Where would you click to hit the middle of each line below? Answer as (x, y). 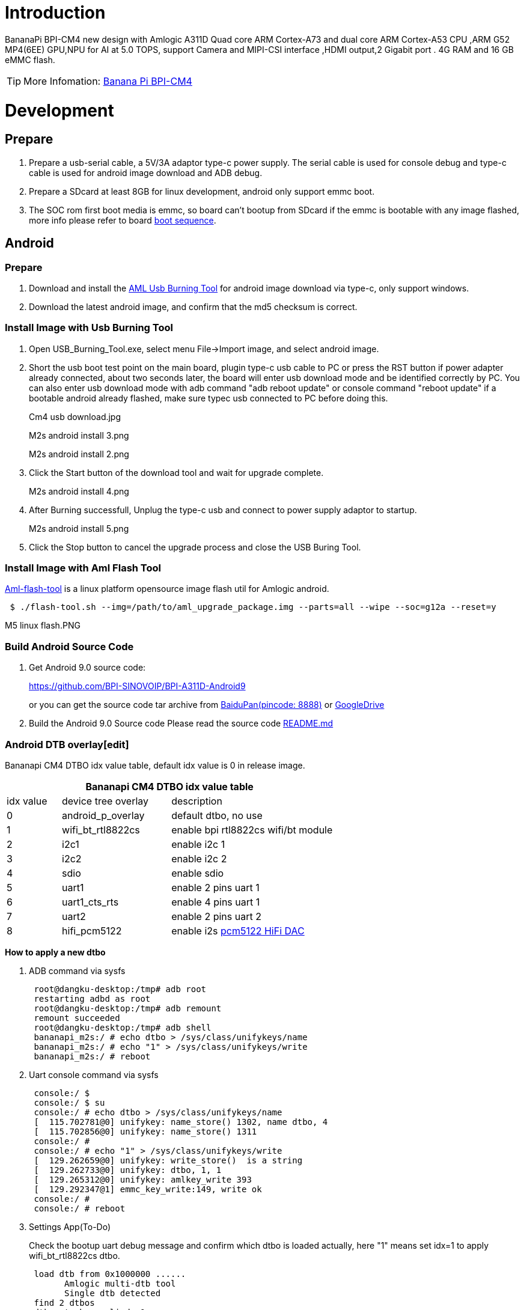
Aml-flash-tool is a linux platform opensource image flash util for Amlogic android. (167, 589)
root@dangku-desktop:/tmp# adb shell (123, 1027)
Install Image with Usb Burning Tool (89, 328)
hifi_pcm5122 (92, 931)
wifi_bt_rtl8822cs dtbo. (75, 1255)
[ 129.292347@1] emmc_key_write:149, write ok (148, 1189)
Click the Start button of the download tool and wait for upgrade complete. (176, 472)
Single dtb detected (113, 1293)
